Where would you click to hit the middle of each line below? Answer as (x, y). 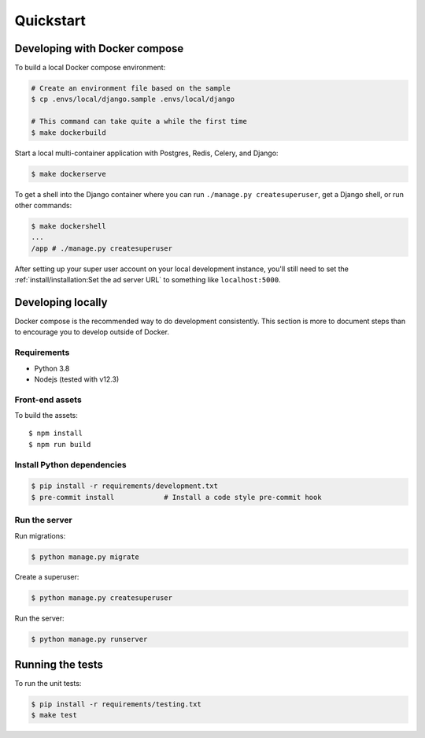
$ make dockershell (68, 226)
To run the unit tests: (48, 683)
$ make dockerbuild (68, 132)
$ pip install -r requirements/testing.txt (116, 704)
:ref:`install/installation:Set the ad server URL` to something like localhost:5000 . (148, 280)
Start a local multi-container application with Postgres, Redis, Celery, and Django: (146, 153)
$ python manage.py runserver (89, 639)
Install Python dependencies (70, 464)
